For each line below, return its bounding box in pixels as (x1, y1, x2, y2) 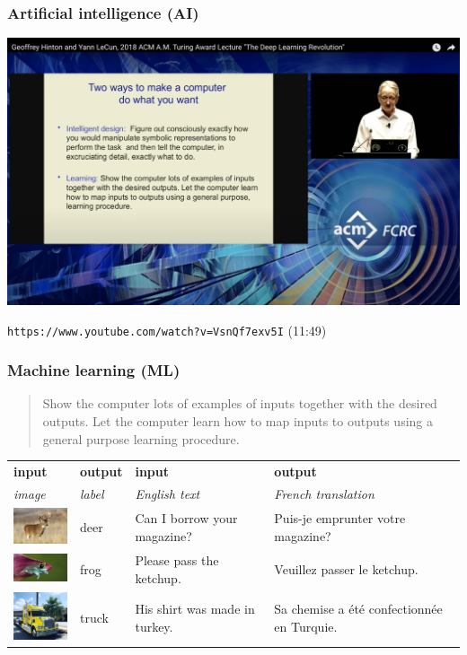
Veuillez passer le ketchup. (274, 560, 419, 579)
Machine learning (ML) (7, 359, 181, 381)
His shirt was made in (135, 599, 255, 618)
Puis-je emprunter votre (274, 509, 406, 528)
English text (135, 484, 200, 502)
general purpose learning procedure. (42, 429, 240, 448)
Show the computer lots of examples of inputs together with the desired (42, 394, 437, 413)
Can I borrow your (135, 509, 238, 528)
